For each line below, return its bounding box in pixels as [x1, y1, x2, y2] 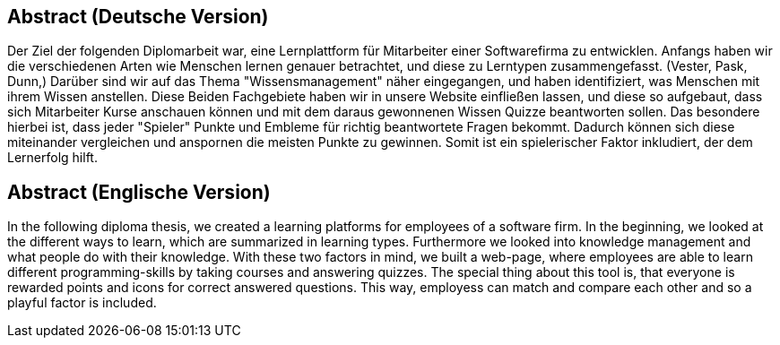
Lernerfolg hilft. [7, 150, 98, 166]
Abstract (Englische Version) [7, 180, 271, 203]
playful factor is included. [7, 295, 157, 311]
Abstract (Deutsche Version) [7, 5, 269, 28]
